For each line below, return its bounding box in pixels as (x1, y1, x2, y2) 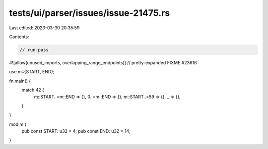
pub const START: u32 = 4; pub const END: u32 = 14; (21, 128, 131, 134)
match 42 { (21, 87, 45, 93)
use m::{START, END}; (9, 69, 55, 75)
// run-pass (19, 47, 49, 52)
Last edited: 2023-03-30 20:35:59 (9, 25, 80, 31)
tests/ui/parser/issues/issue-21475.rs (9, 7, 170, 18)
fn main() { (9, 78, 31, 84)
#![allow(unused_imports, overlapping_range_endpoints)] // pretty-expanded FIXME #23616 (9, 59, 197, 65)
